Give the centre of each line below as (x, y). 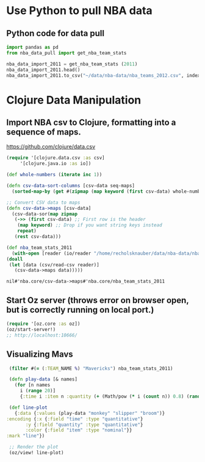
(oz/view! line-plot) (36, 453)
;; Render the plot (34, 447)
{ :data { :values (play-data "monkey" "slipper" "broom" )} (90, 413)
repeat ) (27, 231)
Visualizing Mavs (40, 355)
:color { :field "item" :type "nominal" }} (79, 430)
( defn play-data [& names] (43, 379)
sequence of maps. (44, 132)
